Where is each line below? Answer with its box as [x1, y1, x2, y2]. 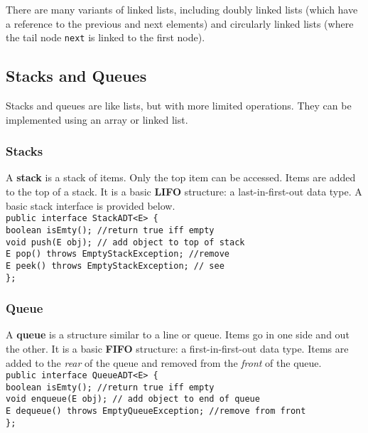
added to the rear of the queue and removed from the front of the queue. [6, 355, 322, 370]
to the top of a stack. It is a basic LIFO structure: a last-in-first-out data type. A [6, 184, 362, 199]
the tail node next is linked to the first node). [6, 30, 205, 45]
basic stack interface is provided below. [6, 198, 175, 213]
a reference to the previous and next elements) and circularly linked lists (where [6, 16, 354, 31]
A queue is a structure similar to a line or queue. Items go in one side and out [6, 327, 350, 342]
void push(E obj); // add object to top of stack [6, 237, 245, 247]
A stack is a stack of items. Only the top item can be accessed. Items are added [6, 170, 356, 185]
